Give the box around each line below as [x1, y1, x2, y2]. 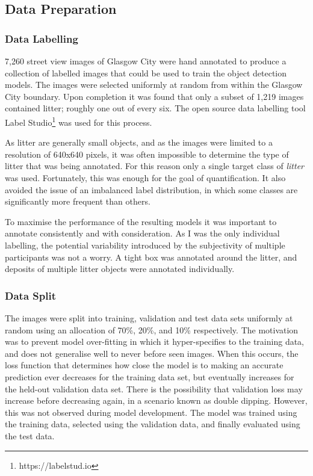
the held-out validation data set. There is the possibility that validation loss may [5, 382, 303, 395]
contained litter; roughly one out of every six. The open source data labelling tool [5, 102, 306, 114]
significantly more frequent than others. [5, 195, 150, 208]
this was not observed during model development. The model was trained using [5, 406, 297, 418]
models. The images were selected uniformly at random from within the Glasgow [5, 78, 303, 91]
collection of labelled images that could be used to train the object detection [5, 66, 287, 79]
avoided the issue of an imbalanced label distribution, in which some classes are [5, 183, 298, 196]
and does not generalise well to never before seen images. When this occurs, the [5, 347, 299, 359]
